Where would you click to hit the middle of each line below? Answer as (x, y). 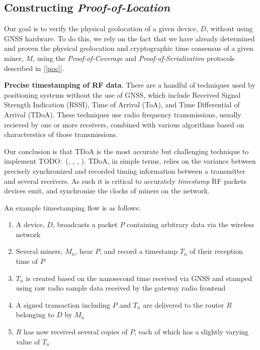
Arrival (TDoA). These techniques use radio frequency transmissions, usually (123, 114)
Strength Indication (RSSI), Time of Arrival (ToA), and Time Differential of (122, 104)
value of (28, 341)
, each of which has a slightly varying (192, 332)
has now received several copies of (76, 332)
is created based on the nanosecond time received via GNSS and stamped (139, 278)
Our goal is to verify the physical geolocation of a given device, (101, 28)
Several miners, (39, 251)
